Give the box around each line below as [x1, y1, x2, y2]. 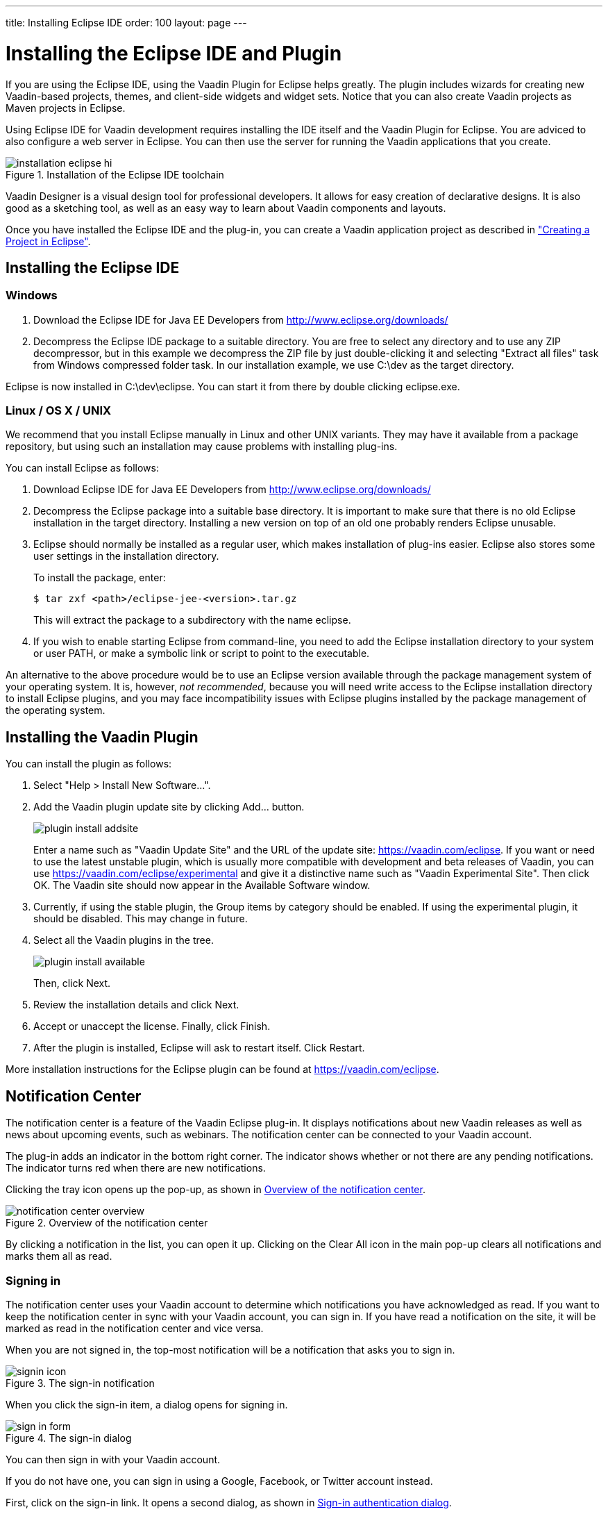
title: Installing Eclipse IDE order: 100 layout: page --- [6, 17, 247, 28]
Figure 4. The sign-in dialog [6, 1431, 132, 1444]
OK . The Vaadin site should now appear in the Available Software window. [33, 879, 371, 892]
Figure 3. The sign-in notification [6, 1376, 155, 1389]
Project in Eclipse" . [6, 235, 91, 247]
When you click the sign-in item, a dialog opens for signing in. [6, 1398, 288, 1411]
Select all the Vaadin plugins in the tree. [33, 934, 214, 947]
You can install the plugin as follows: [6, 758, 172, 770]
